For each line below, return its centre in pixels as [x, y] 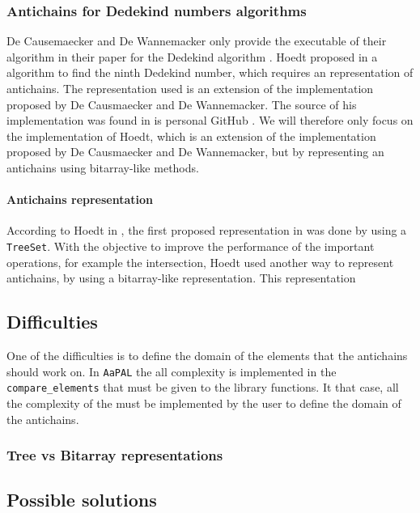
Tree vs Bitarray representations [115, 455]
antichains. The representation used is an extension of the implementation [190, 88]
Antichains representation [80, 199]
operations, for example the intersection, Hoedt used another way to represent [200, 262]
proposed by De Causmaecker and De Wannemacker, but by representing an [195, 152]
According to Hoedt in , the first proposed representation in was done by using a [207, 230]
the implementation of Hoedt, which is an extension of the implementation [191, 136]
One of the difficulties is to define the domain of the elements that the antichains [207, 355]
